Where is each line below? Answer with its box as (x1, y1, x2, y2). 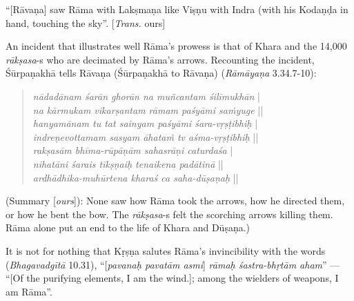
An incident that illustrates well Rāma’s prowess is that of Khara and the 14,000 (6, 39, 347, 53)
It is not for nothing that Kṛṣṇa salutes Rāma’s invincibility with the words (6, 243, 326, 258)
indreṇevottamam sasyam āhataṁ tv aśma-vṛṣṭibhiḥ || (32, 129, 259, 144)
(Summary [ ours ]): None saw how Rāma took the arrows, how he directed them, (6, 193, 345, 208)
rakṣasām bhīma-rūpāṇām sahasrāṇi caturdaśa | (32, 143, 233, 157)
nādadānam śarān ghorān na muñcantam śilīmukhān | (32, 88, 260, 103)
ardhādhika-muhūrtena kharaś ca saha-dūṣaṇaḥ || (32, 170, 239, 184)
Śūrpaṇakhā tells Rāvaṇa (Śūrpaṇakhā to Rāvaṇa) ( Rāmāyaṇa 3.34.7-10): (6, 66, 317, 80)
